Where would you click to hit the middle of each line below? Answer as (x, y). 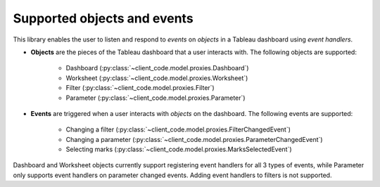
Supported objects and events (103, 18)
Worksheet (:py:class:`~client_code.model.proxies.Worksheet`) (157, 78)
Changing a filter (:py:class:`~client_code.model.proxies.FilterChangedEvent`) (178, 129)
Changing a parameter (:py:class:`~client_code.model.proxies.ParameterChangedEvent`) (194, 139)
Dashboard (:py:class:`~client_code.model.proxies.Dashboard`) (157, 68)
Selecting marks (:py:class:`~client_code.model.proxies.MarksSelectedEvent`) (179, 149)
